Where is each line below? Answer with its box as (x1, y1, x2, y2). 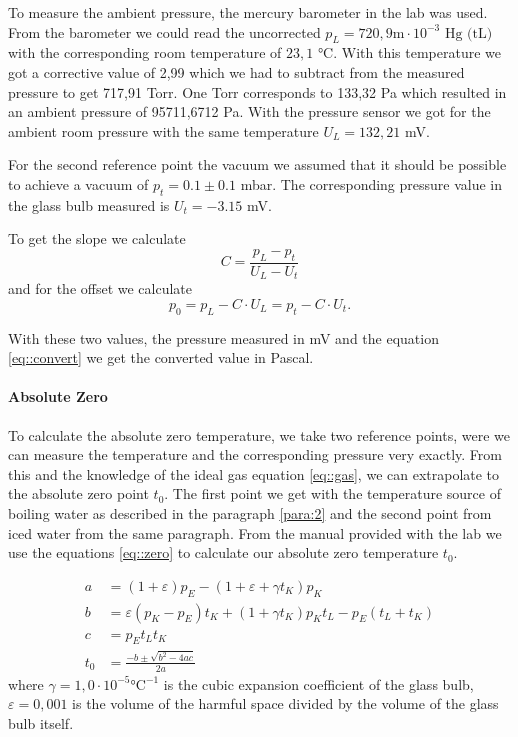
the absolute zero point (8, 483, 149, 504)
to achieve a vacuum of (8, 173, 149, 194)
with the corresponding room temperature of (8, 42, 282, 63)
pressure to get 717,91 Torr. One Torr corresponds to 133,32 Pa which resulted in (8, 81, 507, 102)
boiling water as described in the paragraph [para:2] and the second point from (8, 502, 492, 523)
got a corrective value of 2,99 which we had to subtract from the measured (8, 61, 465, 82)
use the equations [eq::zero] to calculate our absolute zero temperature (8, 542, 439, 563)
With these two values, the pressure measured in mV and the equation (8, 327, 439, 348)
